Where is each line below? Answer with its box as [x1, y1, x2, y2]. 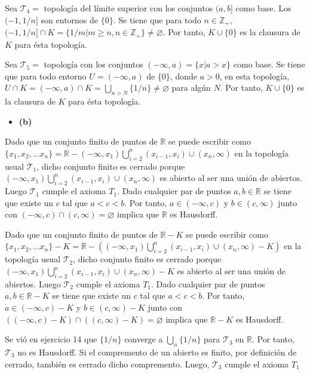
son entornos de [41, 13, 99, 26]
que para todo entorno [5, 69, 87, 82]
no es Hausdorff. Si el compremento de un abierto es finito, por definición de [17, 345, 297, 358]
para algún [171, 81, 211, 94]
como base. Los [235, 2, 291, 14]
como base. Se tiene [233, 58, 305, 70]
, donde [170, 69, 197, 82]
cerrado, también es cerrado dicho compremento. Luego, [5, 357, 210, 370]
